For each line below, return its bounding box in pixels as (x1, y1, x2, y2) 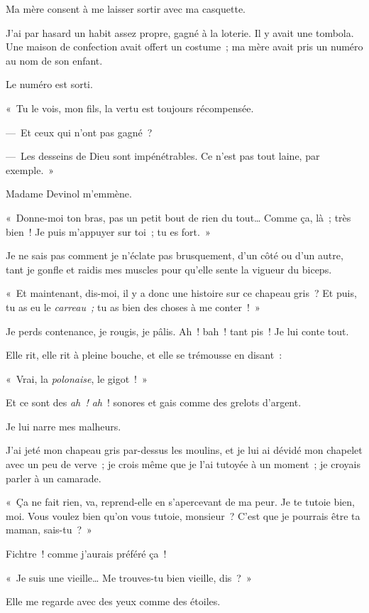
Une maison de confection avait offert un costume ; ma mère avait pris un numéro (6, 39, 363, 54)
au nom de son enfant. (6, 53, 103, 67)
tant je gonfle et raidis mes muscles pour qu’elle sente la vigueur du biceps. (6, 261, 332, 276)
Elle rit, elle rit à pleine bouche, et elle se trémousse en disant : (6, 347, 282, 362)
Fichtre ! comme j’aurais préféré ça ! (6, 546, 167, 561)
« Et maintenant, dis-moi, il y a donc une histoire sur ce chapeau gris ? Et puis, (6, 286, 357, 300)
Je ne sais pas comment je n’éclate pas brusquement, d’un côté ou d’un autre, (6, 248, 343, 263)
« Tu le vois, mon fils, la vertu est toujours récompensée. (6, 100, 254, 115)
